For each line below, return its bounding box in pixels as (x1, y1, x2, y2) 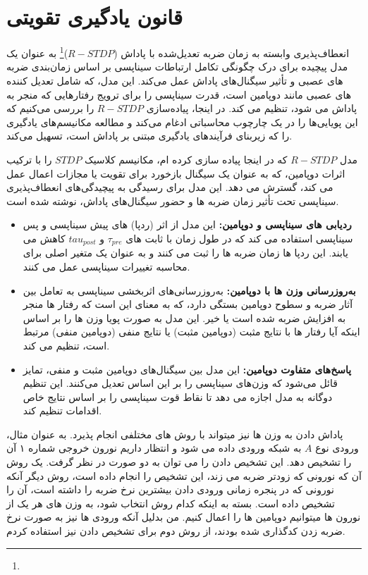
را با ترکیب (6, 152, 52, 166)
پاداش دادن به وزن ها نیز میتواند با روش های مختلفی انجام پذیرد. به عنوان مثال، (6, 426, 343, 441)
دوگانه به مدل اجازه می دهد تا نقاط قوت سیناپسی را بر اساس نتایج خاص (23, 389, 333, 404)
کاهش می (23, 230, 66, 245)
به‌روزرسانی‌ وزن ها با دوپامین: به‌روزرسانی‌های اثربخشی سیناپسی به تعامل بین (23, 283, 356, 297)
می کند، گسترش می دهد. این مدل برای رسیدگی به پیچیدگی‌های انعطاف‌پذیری (6, 180, 333, 194)
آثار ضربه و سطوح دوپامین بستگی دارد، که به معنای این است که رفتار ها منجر (23, 297, 353, 311)
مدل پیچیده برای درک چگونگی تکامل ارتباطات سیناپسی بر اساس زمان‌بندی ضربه (6, 59, 348, 74)
